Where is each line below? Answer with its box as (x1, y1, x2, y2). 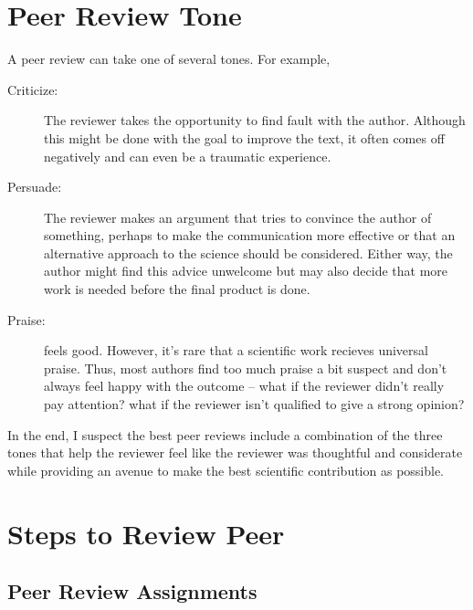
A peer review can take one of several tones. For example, (7, 49, 331, 68)
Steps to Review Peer (7, 514, 285, 552)
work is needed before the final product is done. (44, 279, 310, 299)
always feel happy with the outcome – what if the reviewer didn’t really (44, 376, 445, 395)
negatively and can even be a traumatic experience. (44, 146, 331, 165)
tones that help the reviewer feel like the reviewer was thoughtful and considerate (7, 443, 463, 462)
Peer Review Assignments (7, 577, 258, 605)
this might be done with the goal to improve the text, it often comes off (44, 128, 445, 147)
